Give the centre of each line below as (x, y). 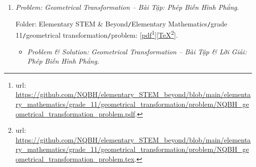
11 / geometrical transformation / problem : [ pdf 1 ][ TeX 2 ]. (97, 34)
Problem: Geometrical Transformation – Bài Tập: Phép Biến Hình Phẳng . (127, 7)
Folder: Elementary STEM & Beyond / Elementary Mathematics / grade (121, 23)
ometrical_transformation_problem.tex (75, 158)
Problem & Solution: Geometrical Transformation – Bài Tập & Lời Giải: (137, 51)
